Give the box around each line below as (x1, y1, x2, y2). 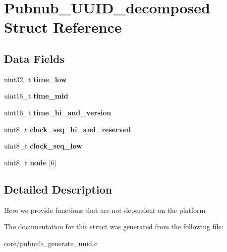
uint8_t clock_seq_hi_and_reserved (4, 124, 131, 134)
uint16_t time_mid (4, 91, 68, 101)
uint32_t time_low (4, 74, 67, 84)
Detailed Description (4, 181, 113, 197)
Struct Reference (4, 17, 122, 37)
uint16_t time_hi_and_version (4, 107, 112, 117)
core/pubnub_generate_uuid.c (4, 238, 97, 248)
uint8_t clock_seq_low (4, 141, 82, 151)
